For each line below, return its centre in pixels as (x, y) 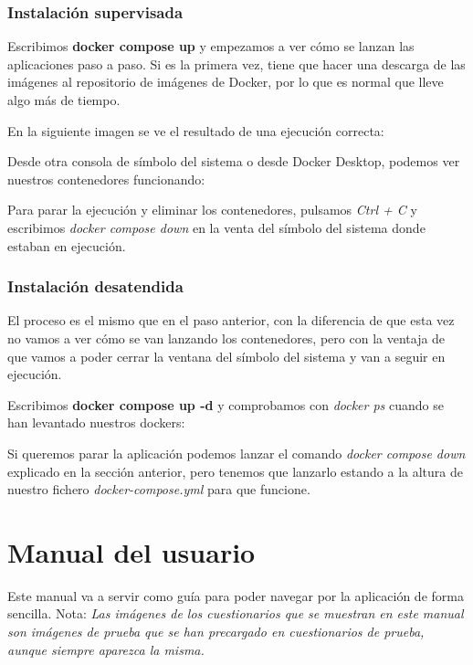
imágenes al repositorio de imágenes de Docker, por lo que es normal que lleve (226, 82)
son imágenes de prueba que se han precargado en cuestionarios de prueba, (216, 632)
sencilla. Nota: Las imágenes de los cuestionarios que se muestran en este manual (236, 613)
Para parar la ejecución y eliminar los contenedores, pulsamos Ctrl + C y (212, 210)
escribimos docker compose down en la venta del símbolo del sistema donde (216, 227)
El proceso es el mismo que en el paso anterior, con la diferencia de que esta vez (231, 320)
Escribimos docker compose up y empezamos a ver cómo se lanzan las (211, 46)
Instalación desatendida (95, 286)
